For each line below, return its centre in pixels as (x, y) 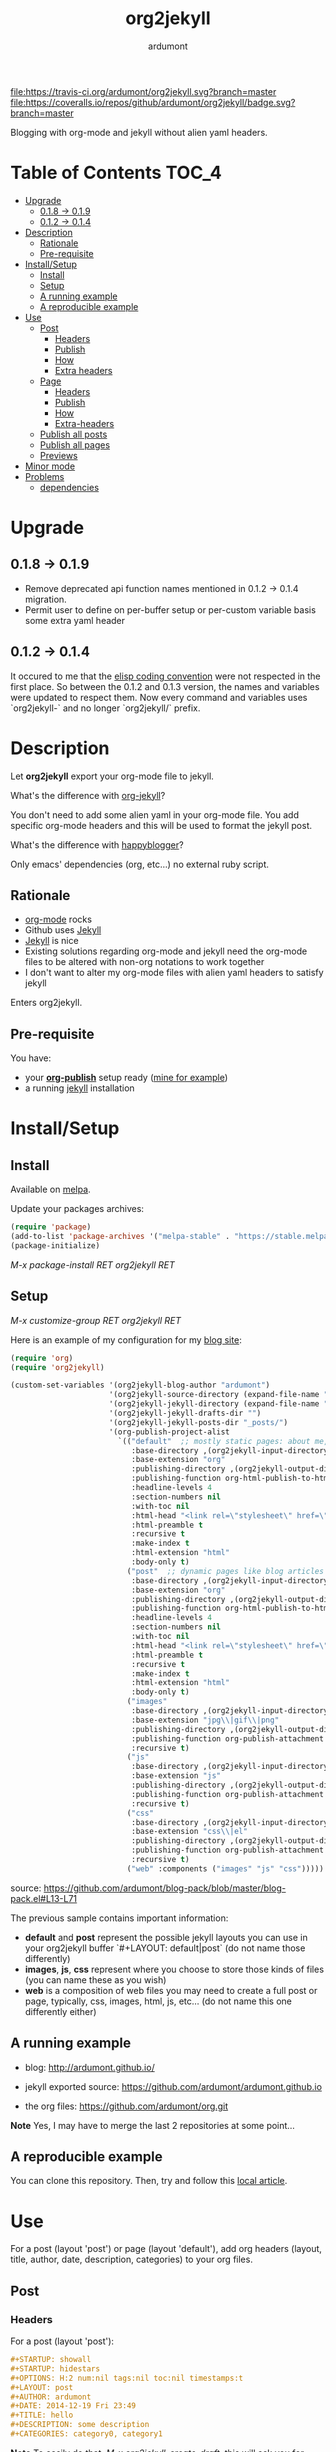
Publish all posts (73, 434)
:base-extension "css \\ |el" (189, 1832)
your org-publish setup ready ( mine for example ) (126, 1078)
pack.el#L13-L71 (44, 1898)
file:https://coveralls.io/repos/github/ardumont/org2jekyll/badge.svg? (153, 102)
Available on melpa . (51, 1189)
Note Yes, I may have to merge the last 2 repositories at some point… (152, 2125)
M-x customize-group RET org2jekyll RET (96, 1320)
